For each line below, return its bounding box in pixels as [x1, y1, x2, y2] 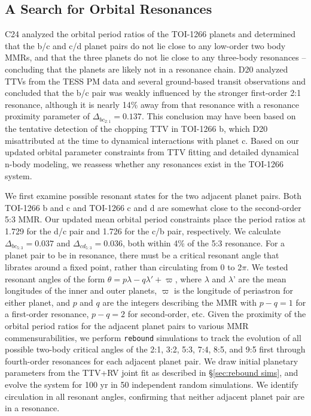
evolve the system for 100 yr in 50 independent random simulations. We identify [5, 378, 298, 391]
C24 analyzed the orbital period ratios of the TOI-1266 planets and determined [5, 28, 296, 40]
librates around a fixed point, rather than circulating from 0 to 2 [5, 261, 242, 273]
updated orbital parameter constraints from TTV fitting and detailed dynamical [5, 146, 299, 158]
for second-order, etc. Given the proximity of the [127, 308, 306, 320]
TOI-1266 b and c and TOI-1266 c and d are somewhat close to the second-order [5, 201, 301, 213]
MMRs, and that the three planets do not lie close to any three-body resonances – [5, 51, 306, 64]
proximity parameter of [5, 110, 90, 122]
